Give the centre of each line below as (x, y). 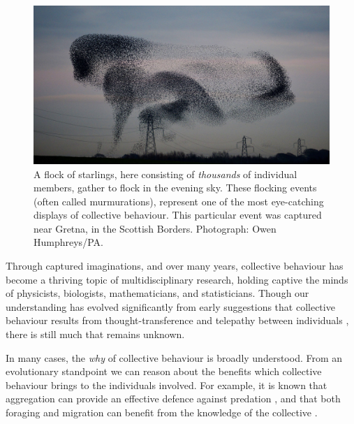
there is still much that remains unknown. (95, 334)
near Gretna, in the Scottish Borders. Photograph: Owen (155, 228)
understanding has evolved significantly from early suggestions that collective (170, 306)
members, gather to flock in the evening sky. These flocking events (175, 188)
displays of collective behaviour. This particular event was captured (178, 215)
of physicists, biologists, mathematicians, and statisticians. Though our (157, 293)
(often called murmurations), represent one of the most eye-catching (179, 201)
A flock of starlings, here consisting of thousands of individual (165, 174)
